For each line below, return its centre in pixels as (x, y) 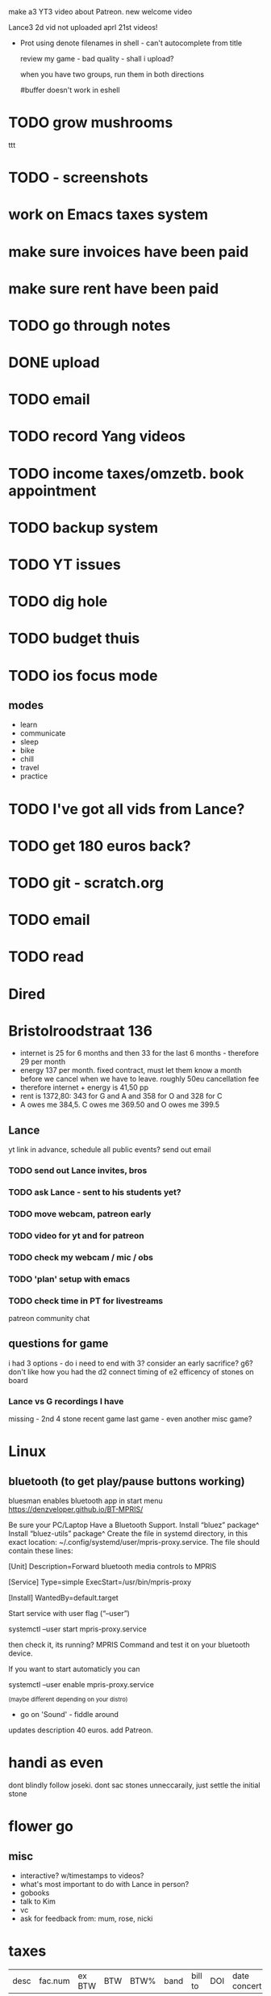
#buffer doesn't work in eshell (70, 90)
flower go (41, 1827)
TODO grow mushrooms (91, 122)
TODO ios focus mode (83, 675)
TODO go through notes (90, 325)
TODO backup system (83, 527)
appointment (52, 490)
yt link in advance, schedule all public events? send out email (110, 1150)
